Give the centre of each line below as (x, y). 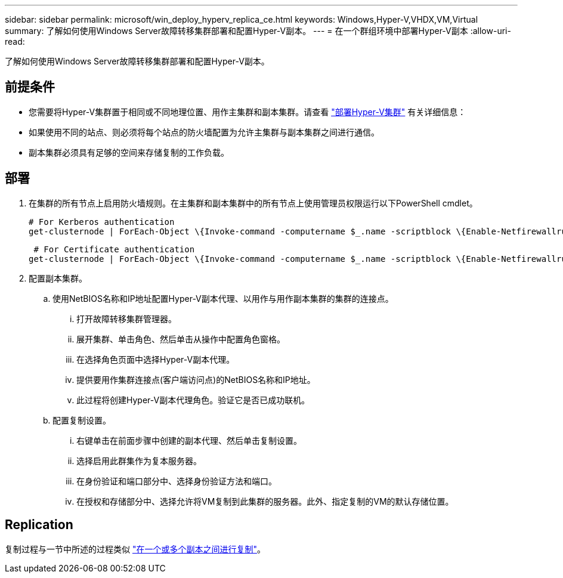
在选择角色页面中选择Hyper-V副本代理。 (156, 359)
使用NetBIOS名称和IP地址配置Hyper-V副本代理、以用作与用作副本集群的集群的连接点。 (223, 298)
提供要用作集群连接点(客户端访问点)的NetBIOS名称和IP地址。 (196, 379)
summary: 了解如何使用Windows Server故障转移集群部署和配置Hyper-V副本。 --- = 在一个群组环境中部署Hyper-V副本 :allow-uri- (258, 31)
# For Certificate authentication (114, 249)
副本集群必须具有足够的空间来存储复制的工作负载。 (129, 152)
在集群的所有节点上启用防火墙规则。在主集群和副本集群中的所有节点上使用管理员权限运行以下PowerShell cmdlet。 (253, 203)
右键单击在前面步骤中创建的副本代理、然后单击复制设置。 (189, 440)
